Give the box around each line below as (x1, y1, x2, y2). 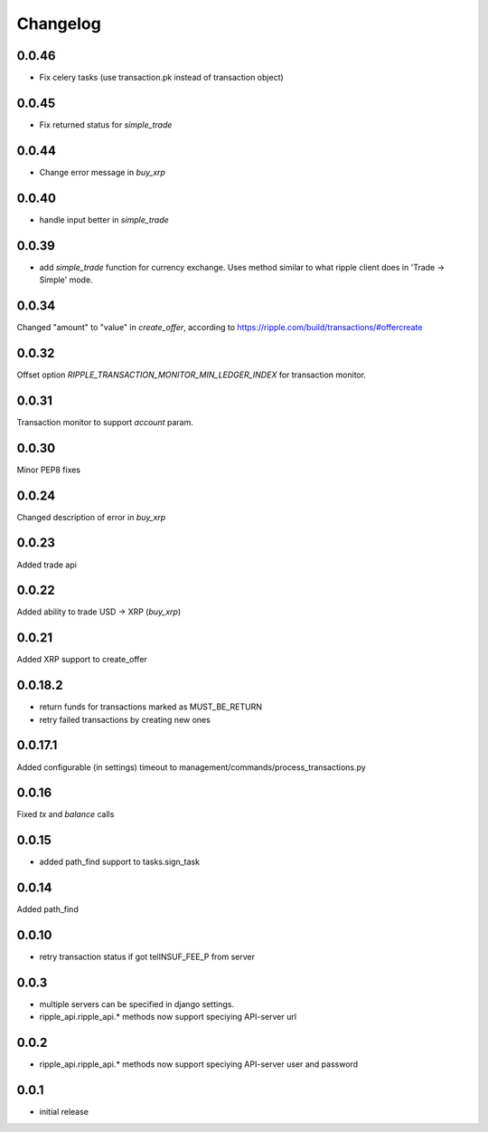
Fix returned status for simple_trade (39, 119, 173, 130)
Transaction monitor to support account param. (16, 416, 193, 427)
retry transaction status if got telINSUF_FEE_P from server (39, 951, 256, 963)
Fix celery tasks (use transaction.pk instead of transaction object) (39, 72, 284, 83)
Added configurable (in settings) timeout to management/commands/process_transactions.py (16, 761, 366, 773)
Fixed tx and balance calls (16, 809, 115, 820)
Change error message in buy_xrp (39, 166, 166, 177)
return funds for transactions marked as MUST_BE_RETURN (39, 701, 262, 712)
